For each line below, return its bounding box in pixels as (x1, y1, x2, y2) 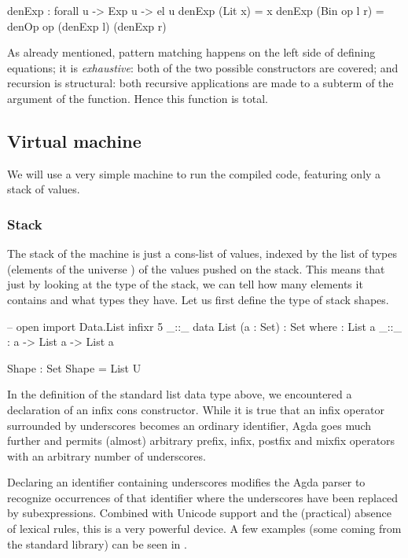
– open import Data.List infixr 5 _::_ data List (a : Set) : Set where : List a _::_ (7, 318, 402, 334)
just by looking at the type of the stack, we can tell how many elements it (7, 276, 363, 292)
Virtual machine (7, 128, 142, 152)
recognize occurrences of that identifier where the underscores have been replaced (7, 489, 399, 505)
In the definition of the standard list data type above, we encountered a (7, 386, 352, 402)
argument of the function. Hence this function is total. (7, 90, 268, 106)
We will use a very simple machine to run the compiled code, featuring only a (7, 165, 381, 182)
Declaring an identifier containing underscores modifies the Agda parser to (7, 474, 366, 490)
